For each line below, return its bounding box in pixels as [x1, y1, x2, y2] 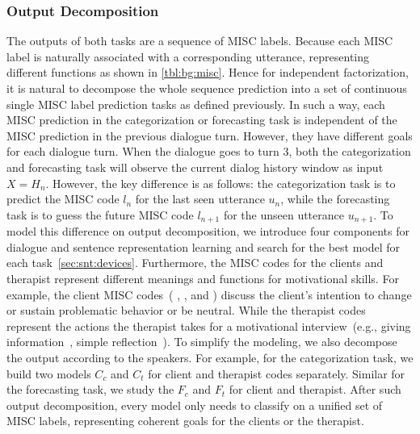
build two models [6, 365, 91, 382]
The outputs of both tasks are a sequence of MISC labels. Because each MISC [6, 32, 393, 49]
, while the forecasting [280, 190, 390, 207]
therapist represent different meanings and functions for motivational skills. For [6, 269, 399, 286]
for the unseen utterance [223, 206, 344, 223]
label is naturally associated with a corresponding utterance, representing [6, 48, 370, 65]
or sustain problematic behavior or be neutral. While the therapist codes [6, 302, 366, 319]
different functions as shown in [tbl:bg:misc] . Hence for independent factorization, [6, 64, 409, 81]
